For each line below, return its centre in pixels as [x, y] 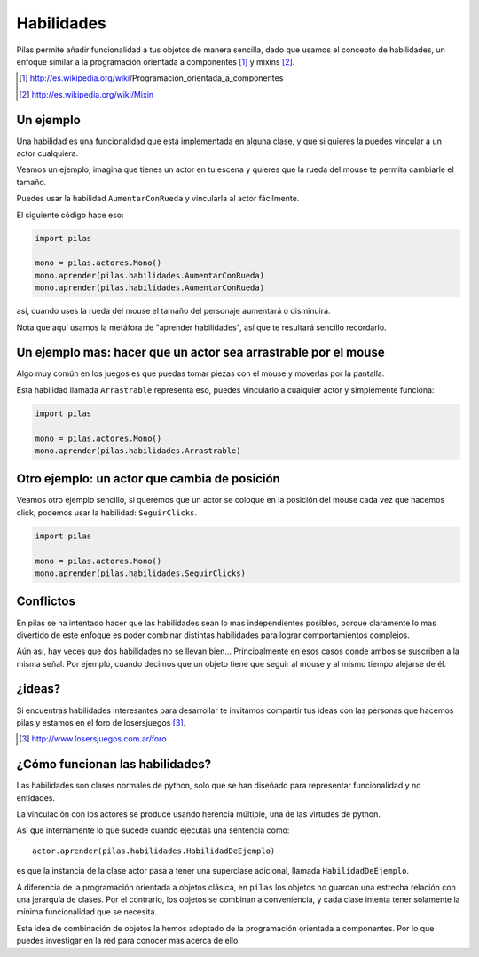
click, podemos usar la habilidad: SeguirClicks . [107, 512]
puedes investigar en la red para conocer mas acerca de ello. [129, 941]
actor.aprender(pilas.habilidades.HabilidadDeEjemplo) [154, 851]
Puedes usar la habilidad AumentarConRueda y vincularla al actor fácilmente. [158, 199]
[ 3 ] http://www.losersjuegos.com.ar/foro [93, 739]
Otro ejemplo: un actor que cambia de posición [149, 479]
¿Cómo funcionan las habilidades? [114, 764]
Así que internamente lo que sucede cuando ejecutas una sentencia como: [153, 830]
